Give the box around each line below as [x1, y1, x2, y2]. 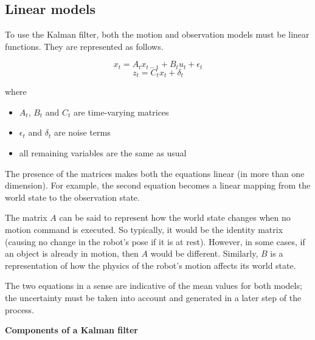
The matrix [5, 211, 47, 224]
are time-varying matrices [74, 105, 169, 118]
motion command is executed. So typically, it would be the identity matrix [5, 223, 283, 236]
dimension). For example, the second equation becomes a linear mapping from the [5, 179, 311, 192]
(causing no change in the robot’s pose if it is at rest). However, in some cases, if [5, 235, 305, 248]
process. [5, 303, 35, 316]
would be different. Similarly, [150, 247, 258, 260]
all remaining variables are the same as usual [19, 147, 187, 159]
